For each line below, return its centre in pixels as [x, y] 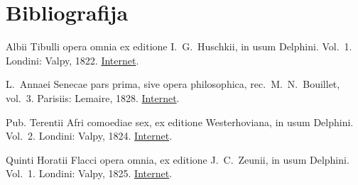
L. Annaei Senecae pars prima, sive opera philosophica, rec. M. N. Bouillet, [173, 84]
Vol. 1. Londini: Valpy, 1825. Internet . [89, 173]
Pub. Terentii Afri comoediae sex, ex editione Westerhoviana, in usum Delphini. [180, 122]
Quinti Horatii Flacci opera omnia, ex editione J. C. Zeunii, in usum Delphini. [178, 159]
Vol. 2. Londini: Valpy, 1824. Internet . [89, 136]
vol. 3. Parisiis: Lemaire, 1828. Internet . [93, 97]
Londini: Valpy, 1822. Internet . [72, 60]
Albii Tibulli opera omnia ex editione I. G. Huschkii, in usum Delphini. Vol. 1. [179, 46]
